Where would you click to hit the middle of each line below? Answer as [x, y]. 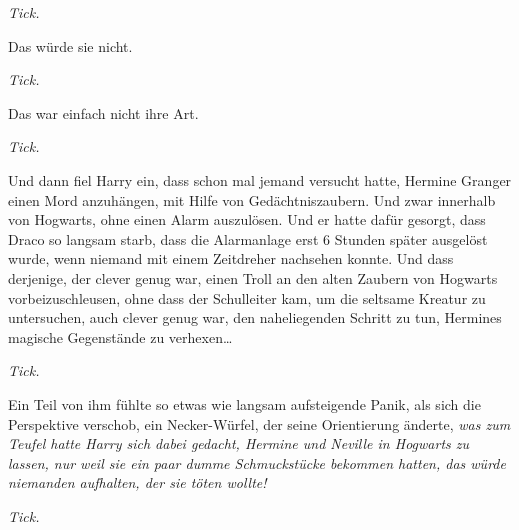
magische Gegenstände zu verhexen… [120, 336]
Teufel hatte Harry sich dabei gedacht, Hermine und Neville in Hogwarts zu [239, 443]
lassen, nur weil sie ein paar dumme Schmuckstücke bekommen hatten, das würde [257, 462]
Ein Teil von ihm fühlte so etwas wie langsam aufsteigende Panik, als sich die [244, 403]
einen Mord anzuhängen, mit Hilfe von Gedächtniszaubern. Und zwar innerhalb [252, 199]
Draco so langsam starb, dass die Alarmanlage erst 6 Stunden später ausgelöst [248, 238]
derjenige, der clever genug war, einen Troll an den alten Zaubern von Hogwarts [253, 277]
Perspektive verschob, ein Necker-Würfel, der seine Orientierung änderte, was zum [259, 423]
